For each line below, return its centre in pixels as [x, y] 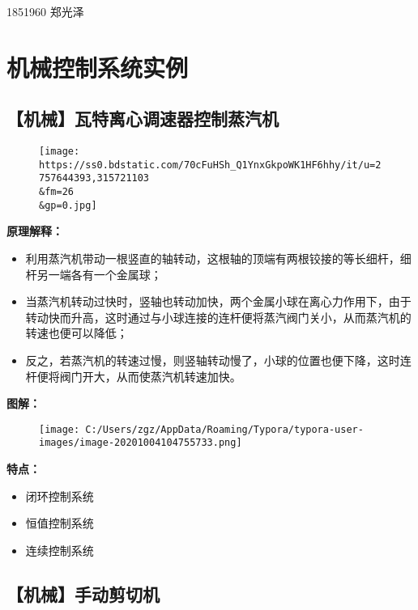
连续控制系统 [60, 550]
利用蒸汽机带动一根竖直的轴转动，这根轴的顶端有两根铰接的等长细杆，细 [218, 258]
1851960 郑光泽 [45, 11]
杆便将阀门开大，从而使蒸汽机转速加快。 [133, 376]
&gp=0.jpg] [68, 205]
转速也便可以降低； [77, 333]
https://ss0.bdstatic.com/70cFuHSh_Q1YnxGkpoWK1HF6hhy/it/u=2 [210, 165]
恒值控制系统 [60, 523]
